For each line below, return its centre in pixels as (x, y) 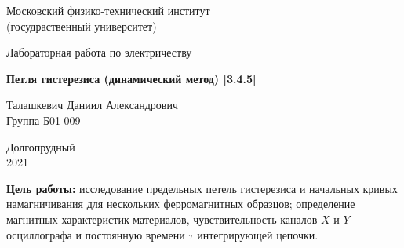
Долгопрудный (41, 146)
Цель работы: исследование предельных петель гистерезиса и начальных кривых (202, 188)
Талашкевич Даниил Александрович (93, 105)
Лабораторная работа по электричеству (99, 52)
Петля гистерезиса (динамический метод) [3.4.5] (131, 78)
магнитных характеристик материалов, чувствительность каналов (162, 219)
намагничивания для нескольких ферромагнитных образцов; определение (181, 204)
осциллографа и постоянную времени (96, 234)
